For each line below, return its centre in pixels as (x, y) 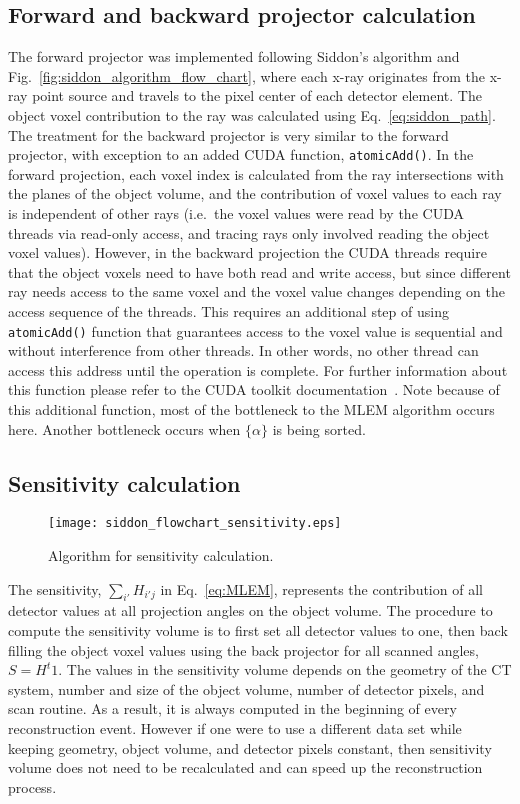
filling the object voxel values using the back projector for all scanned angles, (243, 649)
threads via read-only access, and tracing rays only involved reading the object (249, 232)
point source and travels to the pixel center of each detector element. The (257, 95)
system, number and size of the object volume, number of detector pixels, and (246, 688)
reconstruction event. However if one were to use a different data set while (235, 728)
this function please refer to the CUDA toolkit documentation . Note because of (254, 389)
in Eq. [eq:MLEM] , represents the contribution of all (321, 588)
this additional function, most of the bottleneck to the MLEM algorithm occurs (251, 409)
